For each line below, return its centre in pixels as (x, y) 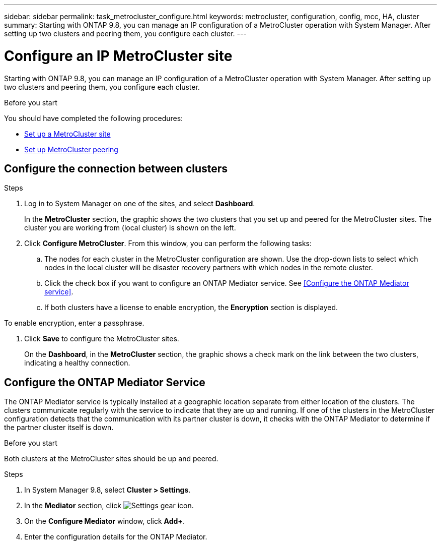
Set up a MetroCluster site (67, 134)
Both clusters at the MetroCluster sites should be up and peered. (111, 459)
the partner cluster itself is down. (59, 428)
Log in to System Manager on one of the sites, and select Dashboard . (140, 204)
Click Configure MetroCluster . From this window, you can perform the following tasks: (168, 244)
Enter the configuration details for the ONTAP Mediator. (116, 537)
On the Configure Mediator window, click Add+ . (104, 521)
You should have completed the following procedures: (94, 118)
